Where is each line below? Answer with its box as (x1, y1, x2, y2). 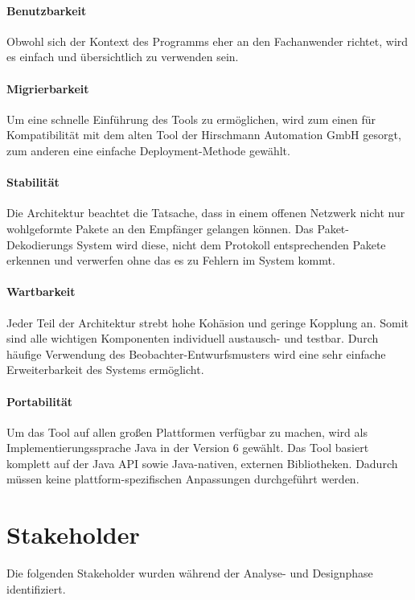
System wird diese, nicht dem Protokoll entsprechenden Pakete (76, 236, 386, 253)
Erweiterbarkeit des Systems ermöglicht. (6, 361, 204, 378)
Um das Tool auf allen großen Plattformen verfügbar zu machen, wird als (6, 423, 368, 440)
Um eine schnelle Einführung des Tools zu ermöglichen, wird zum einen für (6, 110, 376, 127)
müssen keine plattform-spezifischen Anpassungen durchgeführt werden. (6, 471, 360, 487)
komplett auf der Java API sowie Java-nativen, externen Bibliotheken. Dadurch (6, 454, 398, 471)
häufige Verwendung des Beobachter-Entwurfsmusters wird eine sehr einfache (6, 345, 386, 362)
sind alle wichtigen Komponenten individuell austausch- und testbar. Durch (6, 330, 379, 347)
